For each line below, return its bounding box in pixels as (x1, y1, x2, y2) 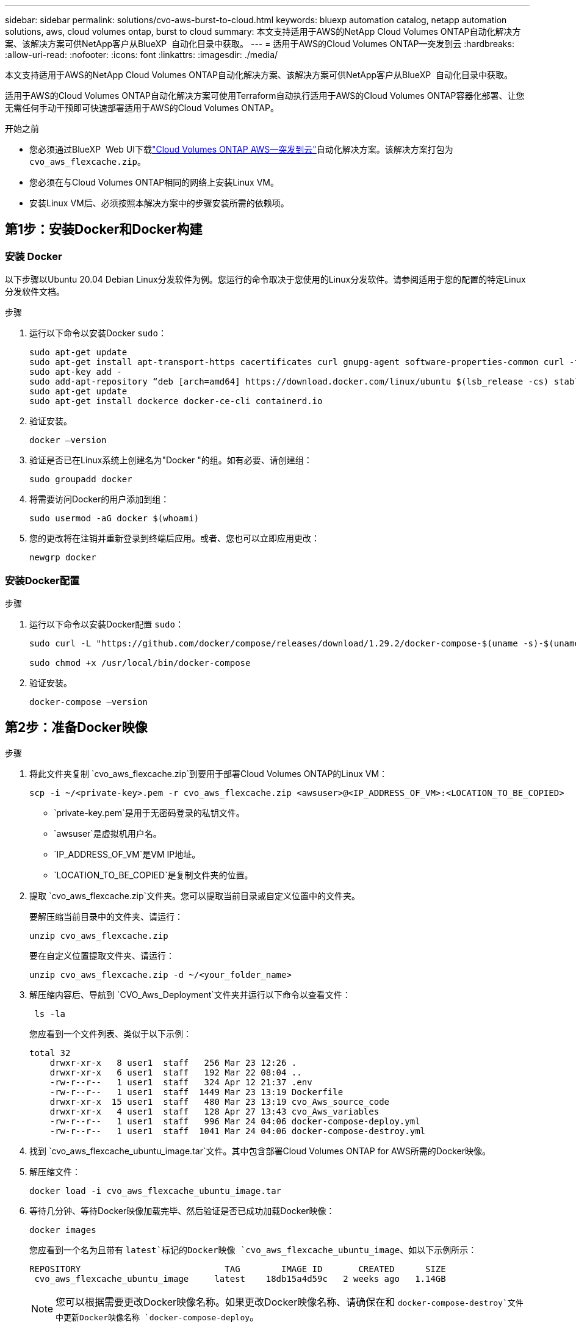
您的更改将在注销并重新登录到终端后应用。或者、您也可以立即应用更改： (29, 533, 320, 544)
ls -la (34, 1008, 66, 1019)
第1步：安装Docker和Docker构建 (5, 222, 203, 237)
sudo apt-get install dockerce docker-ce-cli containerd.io (29, 396, 323, 407)
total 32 (29, 1047, 71, 1058)
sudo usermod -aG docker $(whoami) (29, 513, 200, 524)
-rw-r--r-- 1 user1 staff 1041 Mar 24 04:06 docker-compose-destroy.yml (49, 1126, 426, 1136)
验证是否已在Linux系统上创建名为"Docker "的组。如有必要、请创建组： (29, 455, 312, 466)
